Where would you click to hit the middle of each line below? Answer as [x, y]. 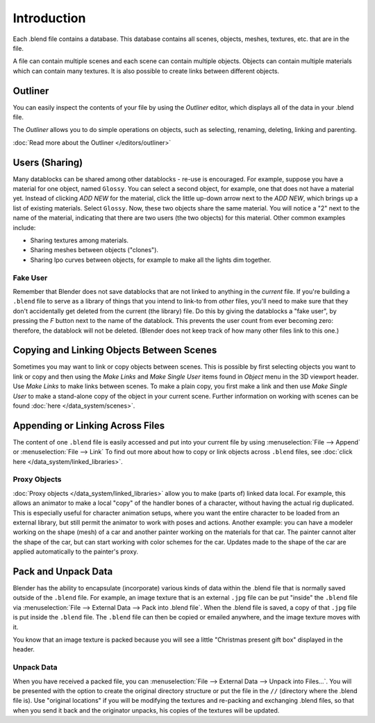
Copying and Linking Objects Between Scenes [115, 350]
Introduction [49, 18]
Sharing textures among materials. [79, 240]
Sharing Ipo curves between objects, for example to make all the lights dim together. [151, 260]
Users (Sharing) [48, 162]
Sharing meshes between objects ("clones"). [94, 250]
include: [24, 227]
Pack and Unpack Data [63, 571]
